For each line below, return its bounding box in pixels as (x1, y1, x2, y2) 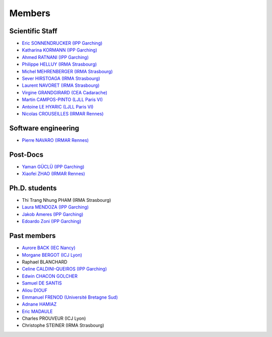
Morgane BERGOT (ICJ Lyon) (22, 252, 83, 258)
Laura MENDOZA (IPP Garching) (22, 204, 89, 210)
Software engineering (9, 124, 80, 132)
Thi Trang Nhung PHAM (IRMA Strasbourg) (22, 197, 111, 203)
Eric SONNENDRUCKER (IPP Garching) (22, 40, 103, 46)
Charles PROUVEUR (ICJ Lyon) (22, 315, 86, 321)
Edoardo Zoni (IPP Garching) (22, 218, 82, 224)
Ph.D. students (9, 184, 57, 192)
